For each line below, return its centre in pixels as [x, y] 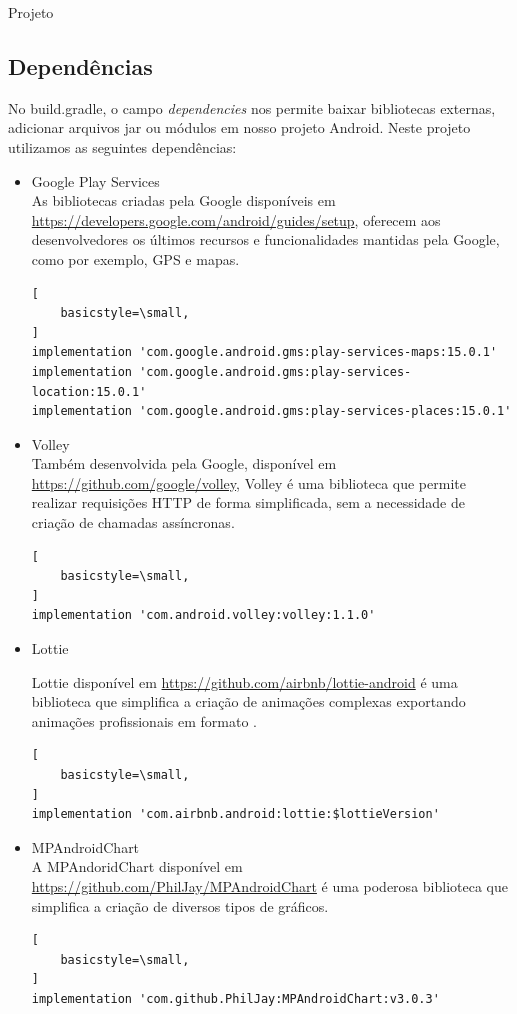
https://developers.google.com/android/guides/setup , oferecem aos [236, 219]
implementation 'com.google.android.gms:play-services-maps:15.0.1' [264, 352]
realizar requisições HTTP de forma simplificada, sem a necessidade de [248, 502]
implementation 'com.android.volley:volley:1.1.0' [203, 615]
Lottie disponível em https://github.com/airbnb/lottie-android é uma [244, 681]
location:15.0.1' [89, 391]
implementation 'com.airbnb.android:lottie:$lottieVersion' [235, 814]
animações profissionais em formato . [144, 720]
